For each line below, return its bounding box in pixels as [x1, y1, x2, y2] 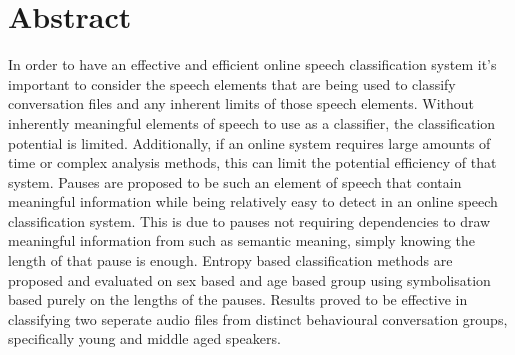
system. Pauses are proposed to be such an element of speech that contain [8, 171, 462, 192]
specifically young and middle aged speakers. [8, 328, 281, 349]
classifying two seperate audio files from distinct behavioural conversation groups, [8, 308, 508, 329]
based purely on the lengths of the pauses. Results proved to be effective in [8, 289, 468, 310]
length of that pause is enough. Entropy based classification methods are [8, 250, 453, 271]
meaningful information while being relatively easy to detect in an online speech [8, 191, 498, 212]
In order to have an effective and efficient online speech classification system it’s [8, 54, 497, 75]
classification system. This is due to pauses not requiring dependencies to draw [8, 210, 491, 231]
